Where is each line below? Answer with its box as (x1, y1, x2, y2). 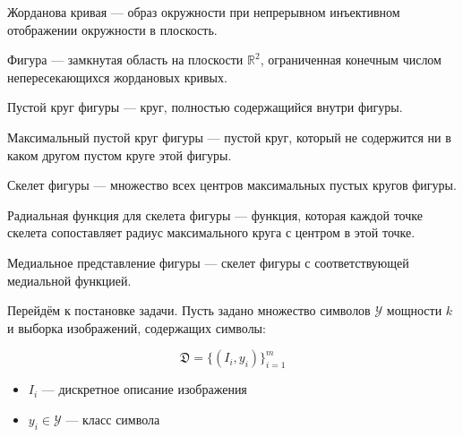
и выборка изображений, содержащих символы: (7, 318, 266, 337)
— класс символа (65, 409, 160, 428)
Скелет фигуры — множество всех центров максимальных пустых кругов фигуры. (7, 176, 457, 194)
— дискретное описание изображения (41, 380, 247, 398)
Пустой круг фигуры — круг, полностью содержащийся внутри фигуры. (7, 98, 403, 116)
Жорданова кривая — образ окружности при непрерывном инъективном (7, 3, 400, 21)
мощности (386, 301, 442, 320)
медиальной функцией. (7, 270, 132, 289)
